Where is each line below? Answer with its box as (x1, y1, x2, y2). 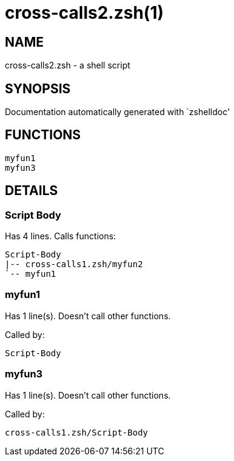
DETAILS (5, 183, 58, 199)
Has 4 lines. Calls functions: (5, 231, 116, 242)
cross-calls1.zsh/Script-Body (5, 427, 149, 437)
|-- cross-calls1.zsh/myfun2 (5, 259, 143, 270)
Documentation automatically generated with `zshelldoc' (5, 107, 230, 118)
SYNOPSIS (5, 81, 71, 96)
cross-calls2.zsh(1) (5, 2, 164, 23)
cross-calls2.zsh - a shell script (5, 60, 130, 71)
